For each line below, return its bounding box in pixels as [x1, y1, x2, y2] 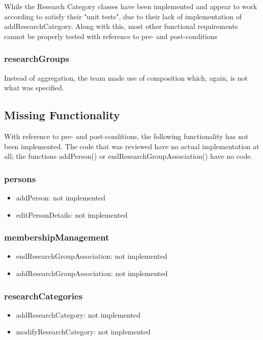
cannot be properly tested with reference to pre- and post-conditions [4, 30, 218, 41]
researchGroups [4, 52, 69, 65]
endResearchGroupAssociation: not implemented [16, 251, 167, 261]
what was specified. [4, 82, 64, 93]
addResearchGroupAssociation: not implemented [16, 267, 168, 278]
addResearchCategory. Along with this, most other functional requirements [4, 21, 238, 31]
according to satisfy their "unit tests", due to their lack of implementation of [4, 11, 242, 21]
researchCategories [4, 289, 83, 302]
